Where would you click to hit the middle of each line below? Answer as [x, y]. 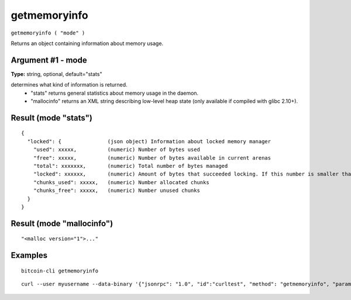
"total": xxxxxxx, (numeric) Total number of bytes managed [130, 166]
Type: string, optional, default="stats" [56, 74]
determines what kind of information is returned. [69, 85]
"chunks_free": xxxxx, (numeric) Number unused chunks [116, 191]
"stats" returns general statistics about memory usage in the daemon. [115, 93]
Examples [29, 255]
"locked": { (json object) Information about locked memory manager [149, 141]
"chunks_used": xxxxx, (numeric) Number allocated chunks [121, 182]
